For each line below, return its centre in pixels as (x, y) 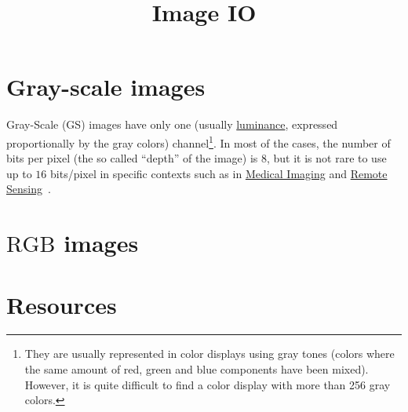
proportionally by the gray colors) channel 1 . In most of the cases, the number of (199, 141)
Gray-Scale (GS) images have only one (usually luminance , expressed (172, 124)
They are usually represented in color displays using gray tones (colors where (209, 354)
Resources (62, 304)
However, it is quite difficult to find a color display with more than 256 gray (208, 384)
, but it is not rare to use (326, 158)
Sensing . (29, 189)
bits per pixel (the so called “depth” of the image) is (132, 158)
